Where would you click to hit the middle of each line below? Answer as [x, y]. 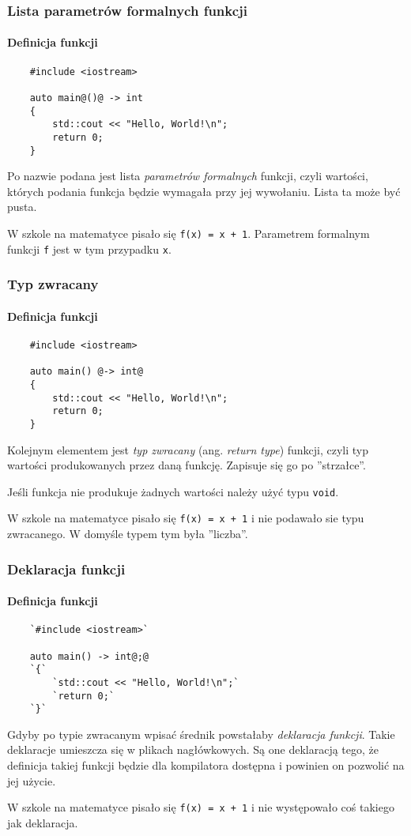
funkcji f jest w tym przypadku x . [89, 249]
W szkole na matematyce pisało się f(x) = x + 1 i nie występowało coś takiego [201, 807]
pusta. [22, 207]
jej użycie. [32, 780]
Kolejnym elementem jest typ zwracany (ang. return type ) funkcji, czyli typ [188, 449]
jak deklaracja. [43, 822]
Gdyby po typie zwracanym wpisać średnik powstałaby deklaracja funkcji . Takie [201, 734]
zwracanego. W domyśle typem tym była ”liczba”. [128, 534]
